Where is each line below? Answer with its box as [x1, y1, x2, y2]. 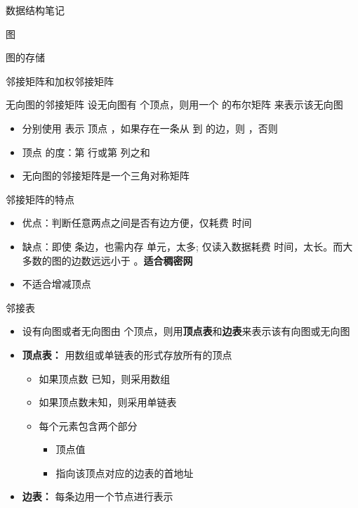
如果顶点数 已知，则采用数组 [39, 371, 171, 386]
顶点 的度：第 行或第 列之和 [22, 144, 150, 159]
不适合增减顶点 [22, 277, 91, 291]
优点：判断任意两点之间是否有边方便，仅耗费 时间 [22, 215, 252, 230]
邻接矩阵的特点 [6, 191, 74, 206]
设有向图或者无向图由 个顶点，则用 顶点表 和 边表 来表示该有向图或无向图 [22, 324, 350, 338]
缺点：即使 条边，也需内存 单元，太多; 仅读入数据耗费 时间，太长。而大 [22, 239, 353, 253]
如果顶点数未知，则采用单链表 [39, 395, 177, 409]
